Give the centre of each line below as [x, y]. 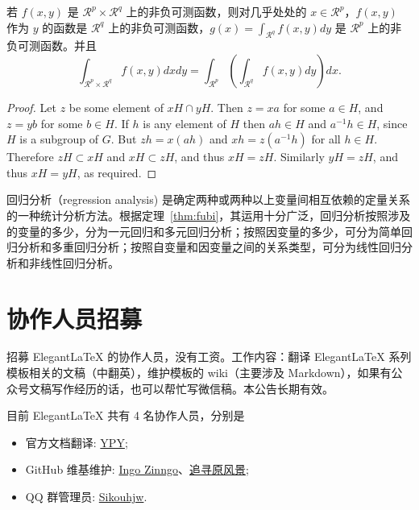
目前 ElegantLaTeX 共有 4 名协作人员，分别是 [126, 415]
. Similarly [299, 157]
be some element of [116, 107]
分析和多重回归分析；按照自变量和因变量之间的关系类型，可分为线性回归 [209, 247]
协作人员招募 [75, 318]
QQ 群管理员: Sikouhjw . [86, 497]
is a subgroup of [59, 139]
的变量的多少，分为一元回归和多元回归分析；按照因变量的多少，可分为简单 [204, 231]
